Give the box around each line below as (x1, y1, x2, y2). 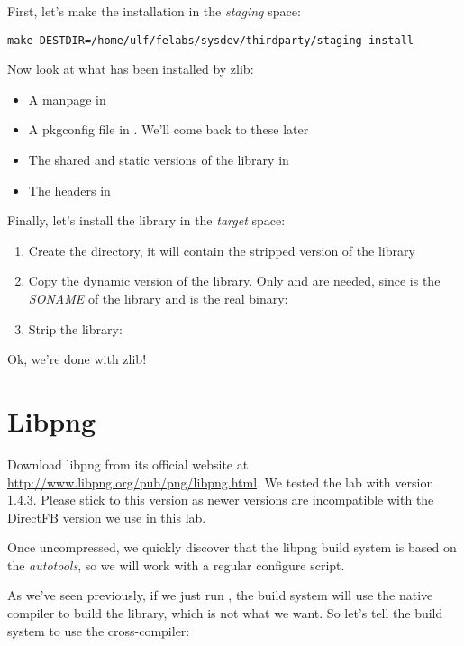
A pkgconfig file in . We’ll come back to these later (28, 120, 309, 139)
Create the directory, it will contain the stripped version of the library (28, 241, 415, 259)
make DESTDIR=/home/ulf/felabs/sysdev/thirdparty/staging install (7, 33, 414, 47)
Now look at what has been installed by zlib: (7, 59, 254, 78)
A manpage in (28, 89, 106, 108)
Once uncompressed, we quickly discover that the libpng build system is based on (7, 538, 457, 557)
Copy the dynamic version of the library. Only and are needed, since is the (28, 271, 441, 290)
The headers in (28, 180, 111, 199)
